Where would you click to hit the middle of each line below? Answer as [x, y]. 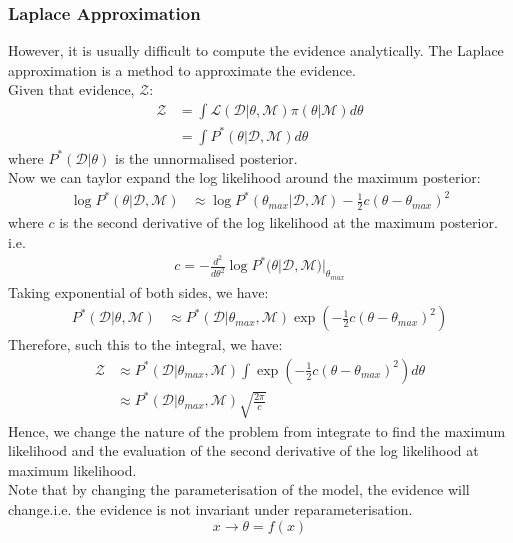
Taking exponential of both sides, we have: [138, 291]
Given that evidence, [71, 89]
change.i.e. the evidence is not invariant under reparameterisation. [210, 509]
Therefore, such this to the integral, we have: [145, 344]
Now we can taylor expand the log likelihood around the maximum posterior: [244, 177]
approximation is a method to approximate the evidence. [182, 69]
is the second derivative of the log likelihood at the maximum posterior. [278, 222]
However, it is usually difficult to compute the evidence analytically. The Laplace [256, 50]
